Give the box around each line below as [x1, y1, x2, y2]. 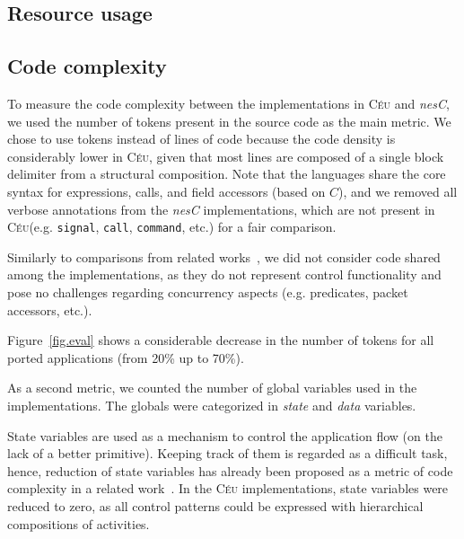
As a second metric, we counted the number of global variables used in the [7, 378, 417, 397]
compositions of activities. [7, 514, 150, 533]
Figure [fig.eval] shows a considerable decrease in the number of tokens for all [7, 331, 434, 349]
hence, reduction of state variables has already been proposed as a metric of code [7, 461, 453, 480]
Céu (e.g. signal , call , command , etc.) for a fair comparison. [7, 217, 337, 236]
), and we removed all [337, 181, 458, 200]
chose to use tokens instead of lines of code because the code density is [7, 129, 396, 148]
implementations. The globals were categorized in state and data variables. [7, 395, 416, 414]
